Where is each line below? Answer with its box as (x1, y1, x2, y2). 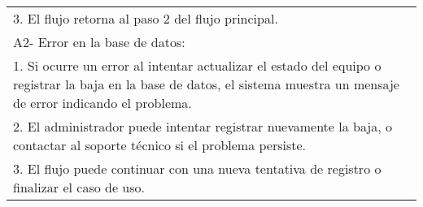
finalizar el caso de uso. (13, 178, 145, 196)
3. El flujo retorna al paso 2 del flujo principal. (13, 9, 278, 28)
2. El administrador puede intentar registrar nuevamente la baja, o (13, 117, 393, 136)
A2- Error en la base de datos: (13, 32, 185, 51)
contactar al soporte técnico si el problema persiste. (13, 136, 307, 154)
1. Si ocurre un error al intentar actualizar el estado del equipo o (13, 56, 382, 75)
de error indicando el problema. (13, 93, 192, 112)
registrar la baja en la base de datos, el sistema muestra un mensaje (13, 75, 399, 93)
